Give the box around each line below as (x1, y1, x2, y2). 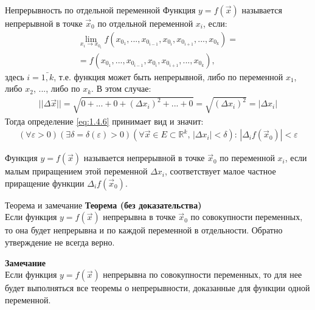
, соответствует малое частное (165, 165, 276, 177)
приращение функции (5, 176, 85, 189)
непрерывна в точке (103, 210, 176, 223)
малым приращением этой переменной (5, 165, 148, 177)
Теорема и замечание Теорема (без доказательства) (5, 198, 202, 211)
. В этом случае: (91, 82, 151, 95)
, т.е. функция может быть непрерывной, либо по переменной (54, 70, 283, 83)
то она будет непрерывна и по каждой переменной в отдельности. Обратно (5, 224, 283, 236)
